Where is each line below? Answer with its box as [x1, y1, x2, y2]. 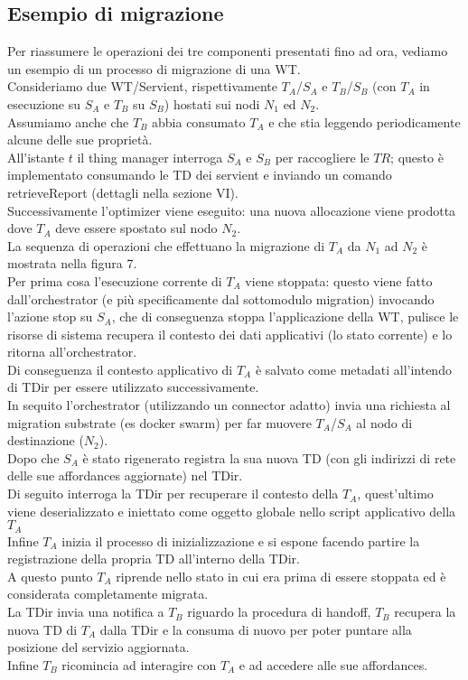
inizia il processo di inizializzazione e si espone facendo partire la [61, 531, 420, 550]
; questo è [390, 147, 444, 166]
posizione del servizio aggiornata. [7, 638, 190, 657]
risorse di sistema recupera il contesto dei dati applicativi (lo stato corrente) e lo [7, 324, 453, 343]
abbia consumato [152, 112, 246, 131]
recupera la [394, 602, 456, 621]
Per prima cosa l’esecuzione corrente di [7, 271, 222, 290]
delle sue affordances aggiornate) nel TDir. [7, 466, 243, 485]
